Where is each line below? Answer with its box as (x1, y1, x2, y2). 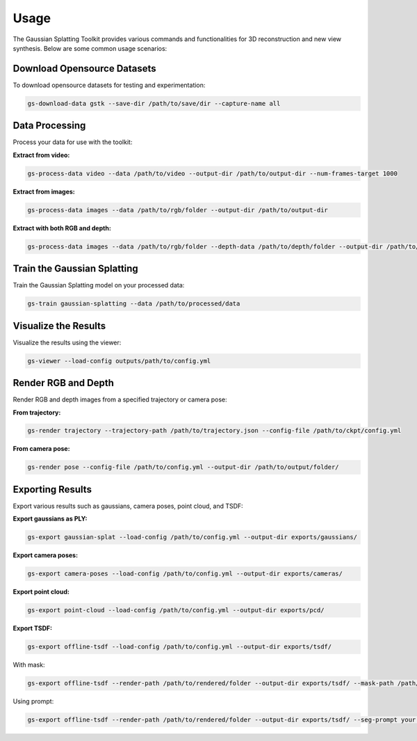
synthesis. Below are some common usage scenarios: (13, 44, 167, 52)
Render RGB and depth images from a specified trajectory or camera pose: (13, 395, 227, 404)
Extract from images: (13, 187, 76, 196)
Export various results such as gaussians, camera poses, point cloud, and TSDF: (13, 502, 243, 510)
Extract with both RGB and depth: (13, 223, 111, 232)
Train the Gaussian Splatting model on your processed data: (13, 281, 185, 289)
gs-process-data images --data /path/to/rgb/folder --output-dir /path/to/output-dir (27, 206, 328, 214)
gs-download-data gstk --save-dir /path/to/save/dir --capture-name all (27, 99, 281, 107)
